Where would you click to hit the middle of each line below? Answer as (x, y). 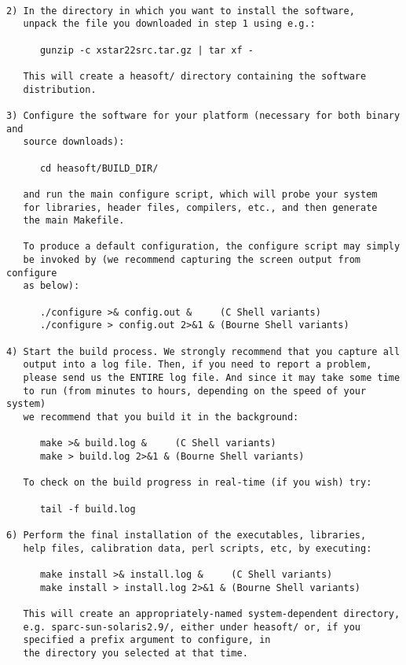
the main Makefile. (74, 221)
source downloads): (74, 142)
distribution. (60, 89)
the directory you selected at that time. (135, 653)
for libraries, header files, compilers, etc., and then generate (200, 207)
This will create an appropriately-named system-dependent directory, (212, 613)
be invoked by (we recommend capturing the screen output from (192, 260)
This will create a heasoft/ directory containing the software (195, 76)
